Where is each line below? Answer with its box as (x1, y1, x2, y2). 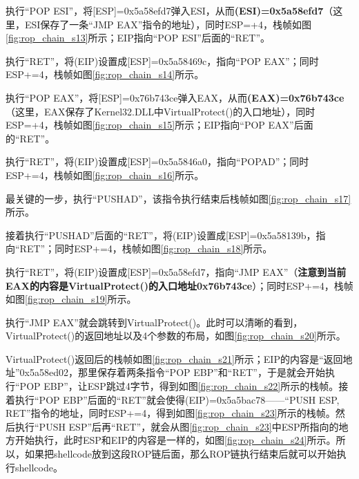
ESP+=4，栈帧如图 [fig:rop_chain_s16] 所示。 (6, 167, 204, 182)
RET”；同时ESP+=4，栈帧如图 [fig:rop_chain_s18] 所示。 (19, 241, 273, 256)
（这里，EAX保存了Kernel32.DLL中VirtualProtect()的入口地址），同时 (6, 104, 316, 118)
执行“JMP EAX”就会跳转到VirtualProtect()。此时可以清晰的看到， (6, 314, 303, 329)
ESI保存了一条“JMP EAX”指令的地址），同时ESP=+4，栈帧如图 (24, 17, 311, 31)
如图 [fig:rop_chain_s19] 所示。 (6, 292, 137, 306)
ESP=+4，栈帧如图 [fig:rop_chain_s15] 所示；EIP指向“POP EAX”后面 (6, 118, 313, 132)
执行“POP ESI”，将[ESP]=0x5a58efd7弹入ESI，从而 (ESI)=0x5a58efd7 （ (6, 3, 333, 17)
